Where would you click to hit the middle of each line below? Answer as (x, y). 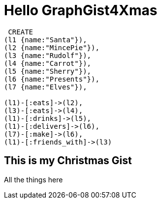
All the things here (33, 179)
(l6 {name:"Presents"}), (52, 79)
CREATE (21, 32)
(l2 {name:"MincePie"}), (52, 47)
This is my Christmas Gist (68, 161)
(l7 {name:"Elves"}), (46, 87)
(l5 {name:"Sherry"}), (48, 71)
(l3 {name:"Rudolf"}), (48, 55)
